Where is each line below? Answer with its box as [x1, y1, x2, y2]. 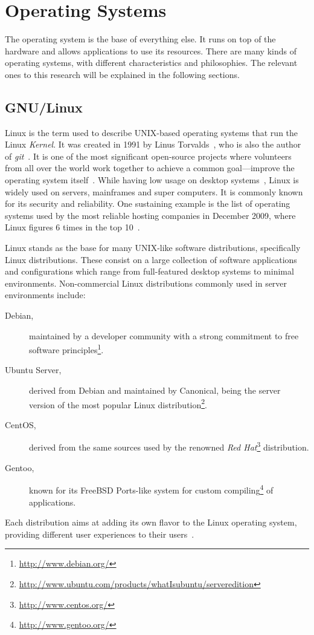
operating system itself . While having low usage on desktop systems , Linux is [5, 174, 299, 186]
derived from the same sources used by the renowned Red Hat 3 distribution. [29, 439, 309, 454]
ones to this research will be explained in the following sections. [5, 68, 240, 80]
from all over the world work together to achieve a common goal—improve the [5, 161, 295, 174]
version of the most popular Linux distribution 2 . [29, 396, 208, 411]
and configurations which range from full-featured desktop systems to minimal [5, 265, 294, 278]
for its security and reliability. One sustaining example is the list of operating [5, 197, 290, 210]
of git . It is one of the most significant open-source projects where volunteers [5, 149, 292, 162]
